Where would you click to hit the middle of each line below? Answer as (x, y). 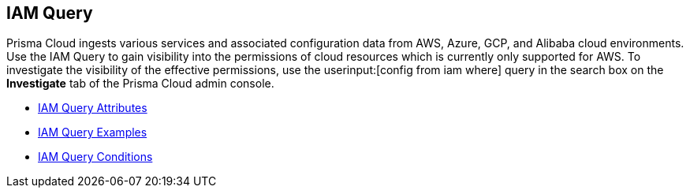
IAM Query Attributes (93, 108)
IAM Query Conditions (95, 157)
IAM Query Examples (93, 132)
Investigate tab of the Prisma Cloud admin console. (140, 84)
